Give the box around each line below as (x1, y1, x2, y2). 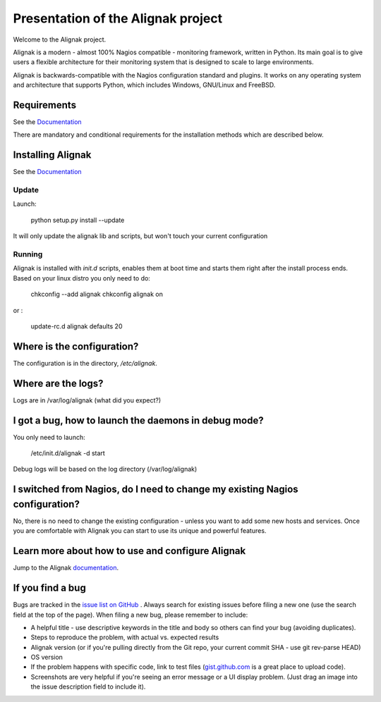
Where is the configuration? (13, 340, 139, 352)
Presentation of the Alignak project (13, 11, 222, 26)
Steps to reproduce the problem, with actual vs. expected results (30, 633, 219, 641)
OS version (30, 653, 64, 662)
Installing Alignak (13, 149, 92, 161)
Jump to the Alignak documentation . (13, 564, 119, 572)
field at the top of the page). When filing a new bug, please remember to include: (13, 610, 248, 619)
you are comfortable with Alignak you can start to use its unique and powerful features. (13, 526, 267, 535)
